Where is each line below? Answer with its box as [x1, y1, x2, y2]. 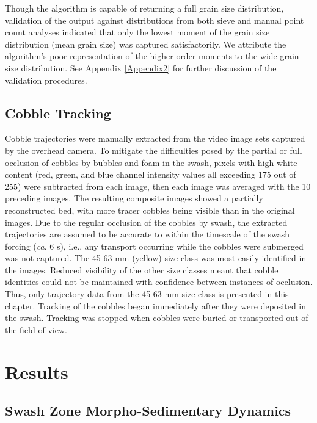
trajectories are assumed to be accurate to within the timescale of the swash [5, 228, 290, 240]
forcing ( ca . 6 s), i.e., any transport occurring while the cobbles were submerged [5, 239, 304, 252]
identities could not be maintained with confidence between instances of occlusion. [5, 275, 313, 288]
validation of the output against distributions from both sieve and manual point [5, 13, 304, 26]
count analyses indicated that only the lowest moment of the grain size [5, 26, 270, 38]
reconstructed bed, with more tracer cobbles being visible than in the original [5, 203, 295, 216]
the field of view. [5, 323, 67, 336]
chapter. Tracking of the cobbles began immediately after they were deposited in [5, 299, 307, 312]
